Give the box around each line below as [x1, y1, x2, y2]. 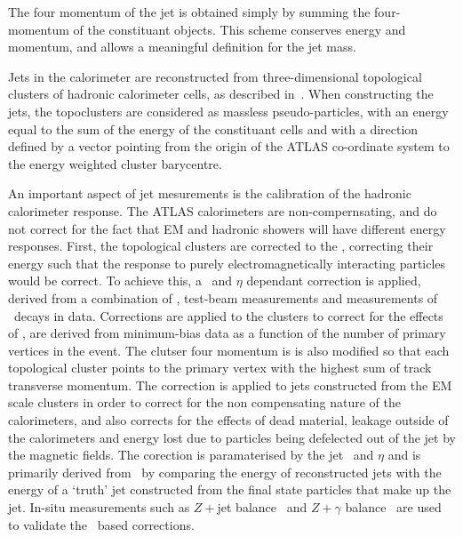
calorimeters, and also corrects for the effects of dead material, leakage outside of [8, 411, 449, 429]
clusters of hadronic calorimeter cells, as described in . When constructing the [8, 84, 434, 103]
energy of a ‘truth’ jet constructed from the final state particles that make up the [8, 480, 451, 499]
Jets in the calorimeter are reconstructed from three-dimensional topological [8, 67, 422, 85]
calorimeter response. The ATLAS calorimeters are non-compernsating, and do [8, 201, 437, 220]
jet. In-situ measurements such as [8, 498, 190, 517]
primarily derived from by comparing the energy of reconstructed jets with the [8, 462, 442, 481]
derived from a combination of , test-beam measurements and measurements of [8, 288, 438, 307]
